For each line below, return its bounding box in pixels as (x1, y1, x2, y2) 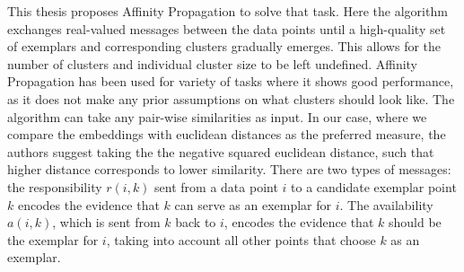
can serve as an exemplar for (174, 195, 332, 214)
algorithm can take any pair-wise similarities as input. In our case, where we (7, 107, 427, 126)
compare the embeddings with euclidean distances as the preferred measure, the (7, 125, 446, 144)
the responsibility (7, 177, 102, 196)
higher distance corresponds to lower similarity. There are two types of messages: (7, 160, 451, 179)
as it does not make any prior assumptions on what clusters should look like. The (7, 89, 455, 108)
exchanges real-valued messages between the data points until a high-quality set (7, 19, 446, 38)
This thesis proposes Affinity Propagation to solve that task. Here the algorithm (7, 2, 448, 20)
